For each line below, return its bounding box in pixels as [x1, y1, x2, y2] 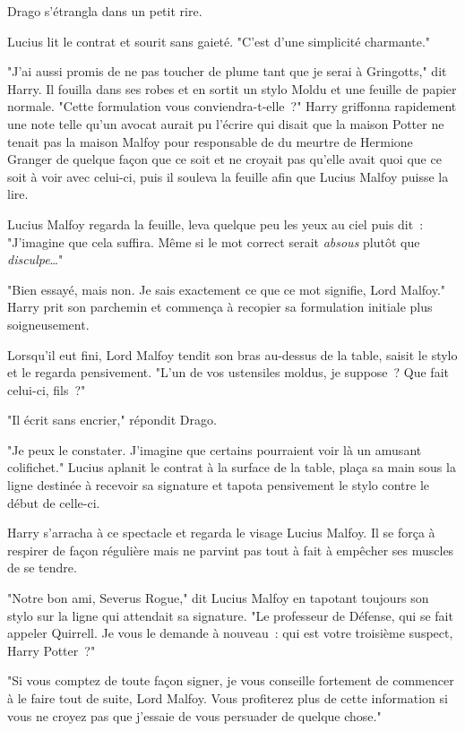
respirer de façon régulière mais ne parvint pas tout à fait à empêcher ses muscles [7, 540, 454, 559]
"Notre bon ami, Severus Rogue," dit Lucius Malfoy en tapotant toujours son [7, 589, 429, 607]
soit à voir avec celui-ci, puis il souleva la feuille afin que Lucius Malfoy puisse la [7, 167, 449, 185]
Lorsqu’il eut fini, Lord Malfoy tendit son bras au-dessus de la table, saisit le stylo [7, 345, 458, 364]
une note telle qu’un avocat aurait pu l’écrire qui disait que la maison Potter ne [7, 114, 444, 133]
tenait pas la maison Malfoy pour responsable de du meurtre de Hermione [7, 132, 413, 150]
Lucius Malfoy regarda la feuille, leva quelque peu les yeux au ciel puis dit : [7, 214, 424, 233]
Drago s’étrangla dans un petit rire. [7, 2, 202, 20]
